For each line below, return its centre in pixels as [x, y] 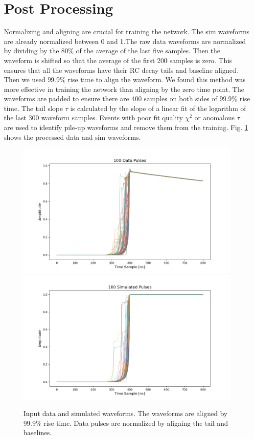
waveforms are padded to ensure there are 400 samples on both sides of [111, 99]
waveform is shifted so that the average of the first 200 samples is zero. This [118, 60]
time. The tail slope [34, 108]
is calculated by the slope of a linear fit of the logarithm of [158, 108]
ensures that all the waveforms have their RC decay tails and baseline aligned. [121, 70]
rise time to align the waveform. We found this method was [157, 79]
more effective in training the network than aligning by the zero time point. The [124, 89]
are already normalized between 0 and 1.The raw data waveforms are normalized [125, 41]
